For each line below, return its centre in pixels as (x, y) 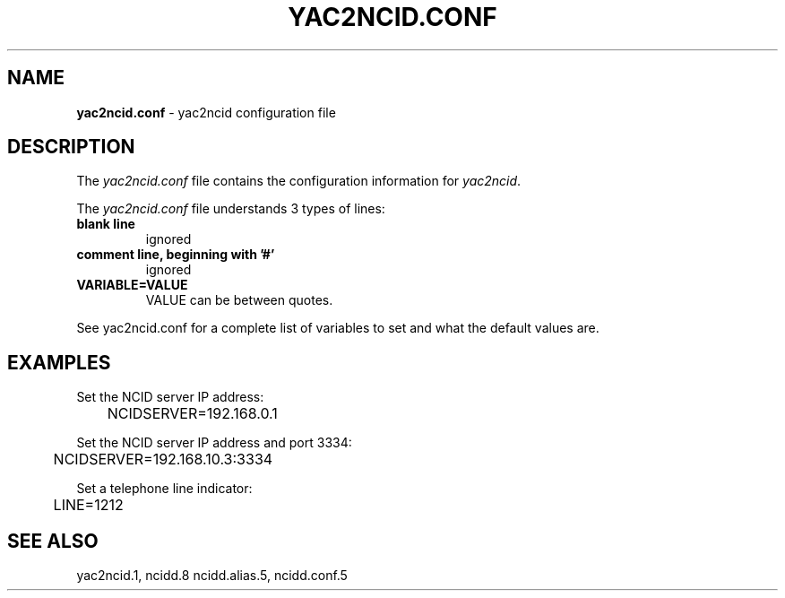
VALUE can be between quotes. (239, 300)
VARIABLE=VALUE (132, 285)
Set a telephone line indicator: (164, 489)
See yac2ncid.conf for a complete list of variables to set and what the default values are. (338, 328)
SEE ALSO (53, 541)
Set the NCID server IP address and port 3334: (214, 443)
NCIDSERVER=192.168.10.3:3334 (163, 459)
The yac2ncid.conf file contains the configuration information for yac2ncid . (299, 181)
